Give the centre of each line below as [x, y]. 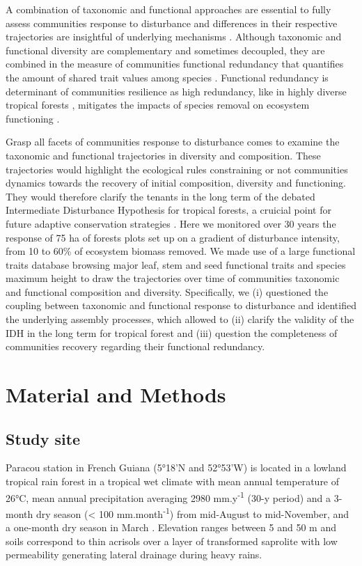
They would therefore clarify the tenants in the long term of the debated [160, 196]
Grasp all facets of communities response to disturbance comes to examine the [173, 142]
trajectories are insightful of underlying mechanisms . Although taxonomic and [174, 37]
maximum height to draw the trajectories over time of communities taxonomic [173, 278]
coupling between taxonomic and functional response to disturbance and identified [181, 305]
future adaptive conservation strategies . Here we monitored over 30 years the [171, 223]
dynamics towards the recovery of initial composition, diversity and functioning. [176, 183]
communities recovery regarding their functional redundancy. [135, 346]
